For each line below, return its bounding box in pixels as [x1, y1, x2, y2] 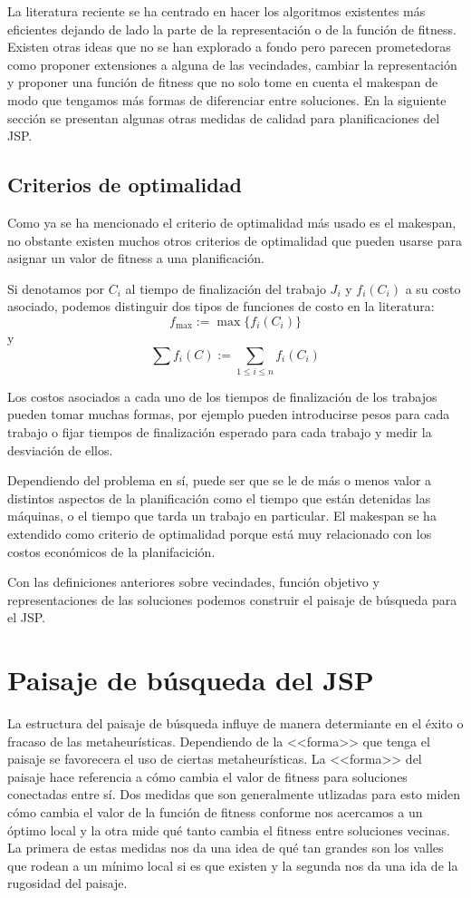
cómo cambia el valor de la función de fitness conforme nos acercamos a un [7, 803, 423, 822]
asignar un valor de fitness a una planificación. [7, 249, 264, 268]
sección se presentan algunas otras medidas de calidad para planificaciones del [7, 108, 440, 127]
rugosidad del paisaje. [7, 874, 128, 893]
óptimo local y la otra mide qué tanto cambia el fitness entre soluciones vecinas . [7, 820, 450, 839]
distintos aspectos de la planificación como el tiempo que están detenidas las [7, 488, 431, 507]
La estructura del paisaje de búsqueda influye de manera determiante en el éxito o [7, 714, 464, 733]
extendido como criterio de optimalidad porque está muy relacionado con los [7, 524, 432, 542]
